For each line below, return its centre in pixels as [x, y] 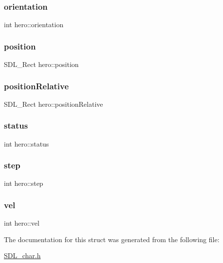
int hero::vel [22, 223]
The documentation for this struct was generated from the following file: [112, 239]
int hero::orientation [34, 25]
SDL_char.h [22, 255]
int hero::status [27, 143]
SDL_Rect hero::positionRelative [54, 104]
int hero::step [24, 183]
